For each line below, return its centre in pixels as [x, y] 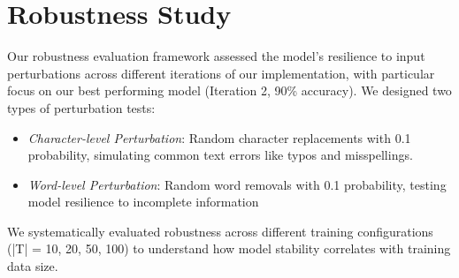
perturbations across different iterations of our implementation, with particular [221, 73]
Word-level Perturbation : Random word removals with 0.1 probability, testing [237, 184]
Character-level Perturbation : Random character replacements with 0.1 [219, 137]
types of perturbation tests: [81, 107]
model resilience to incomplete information [143, 202]
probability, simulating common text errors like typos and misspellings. [220, 155]
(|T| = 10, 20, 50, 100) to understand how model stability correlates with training [229, 248]
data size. [33, 266]
